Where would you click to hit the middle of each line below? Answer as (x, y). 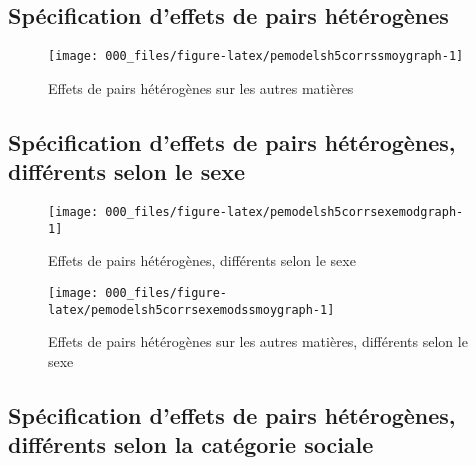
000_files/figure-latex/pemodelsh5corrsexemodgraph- (284, 212)
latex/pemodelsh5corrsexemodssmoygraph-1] (191, 309)
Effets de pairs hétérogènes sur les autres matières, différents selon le (258, 341)
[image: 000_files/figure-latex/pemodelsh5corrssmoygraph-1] (256, 56)
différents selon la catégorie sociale (191, 444)
